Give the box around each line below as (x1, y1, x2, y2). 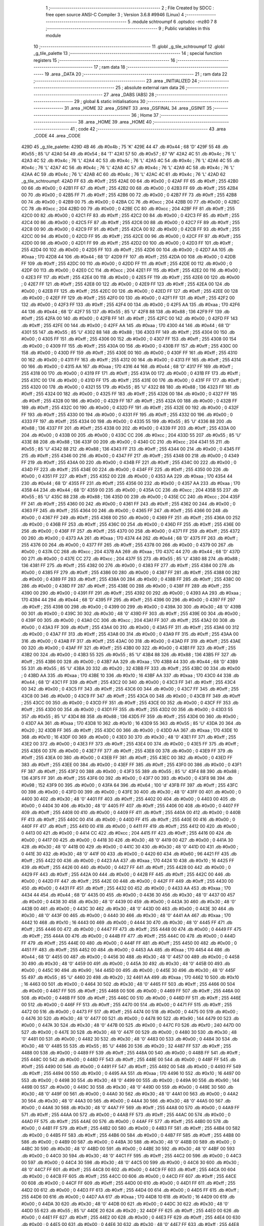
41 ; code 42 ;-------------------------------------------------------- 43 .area (70, 126, 226, 132)
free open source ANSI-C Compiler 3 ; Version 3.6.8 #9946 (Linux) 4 (45, 12, 184, 18)
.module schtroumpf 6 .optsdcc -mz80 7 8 (131, 19, 217, 25)
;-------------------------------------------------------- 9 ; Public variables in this (45, 26, 210, 31)
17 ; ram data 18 (93, 64, 126, 70)
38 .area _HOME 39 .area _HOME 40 (78, 119, 152, 125)
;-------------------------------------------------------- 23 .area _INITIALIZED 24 (33, 77, 198, 83)
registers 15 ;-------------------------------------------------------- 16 (33, 57, 176, 63)
